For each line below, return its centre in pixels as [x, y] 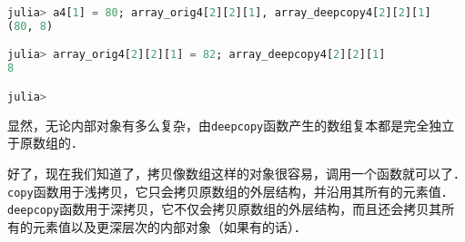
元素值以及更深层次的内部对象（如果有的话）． [169, 226]
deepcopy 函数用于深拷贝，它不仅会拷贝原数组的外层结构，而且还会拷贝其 [225, 209]
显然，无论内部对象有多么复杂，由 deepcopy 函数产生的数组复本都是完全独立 [231, 125]
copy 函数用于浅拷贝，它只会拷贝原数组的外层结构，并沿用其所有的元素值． [231, 191]
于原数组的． [45, 143]
